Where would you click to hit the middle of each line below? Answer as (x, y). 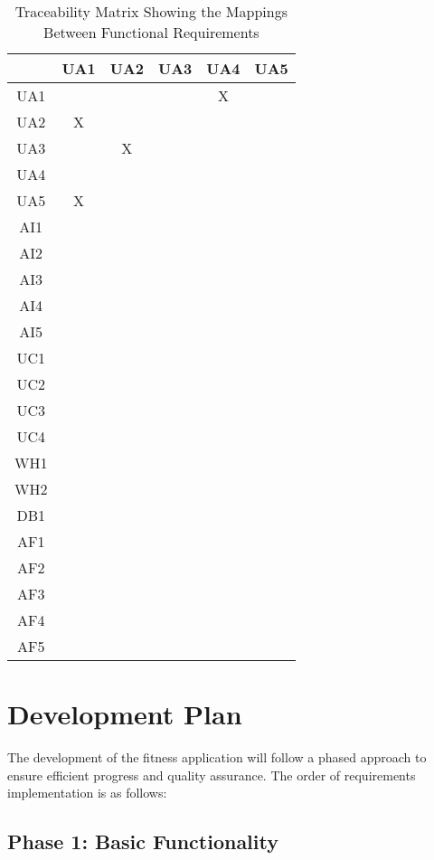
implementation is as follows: (87, 793)
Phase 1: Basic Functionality (143, 841)
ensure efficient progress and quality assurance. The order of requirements (212, 775)
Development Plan (125, 714)
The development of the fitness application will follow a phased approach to (217, 757)
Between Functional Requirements (151, 32)
